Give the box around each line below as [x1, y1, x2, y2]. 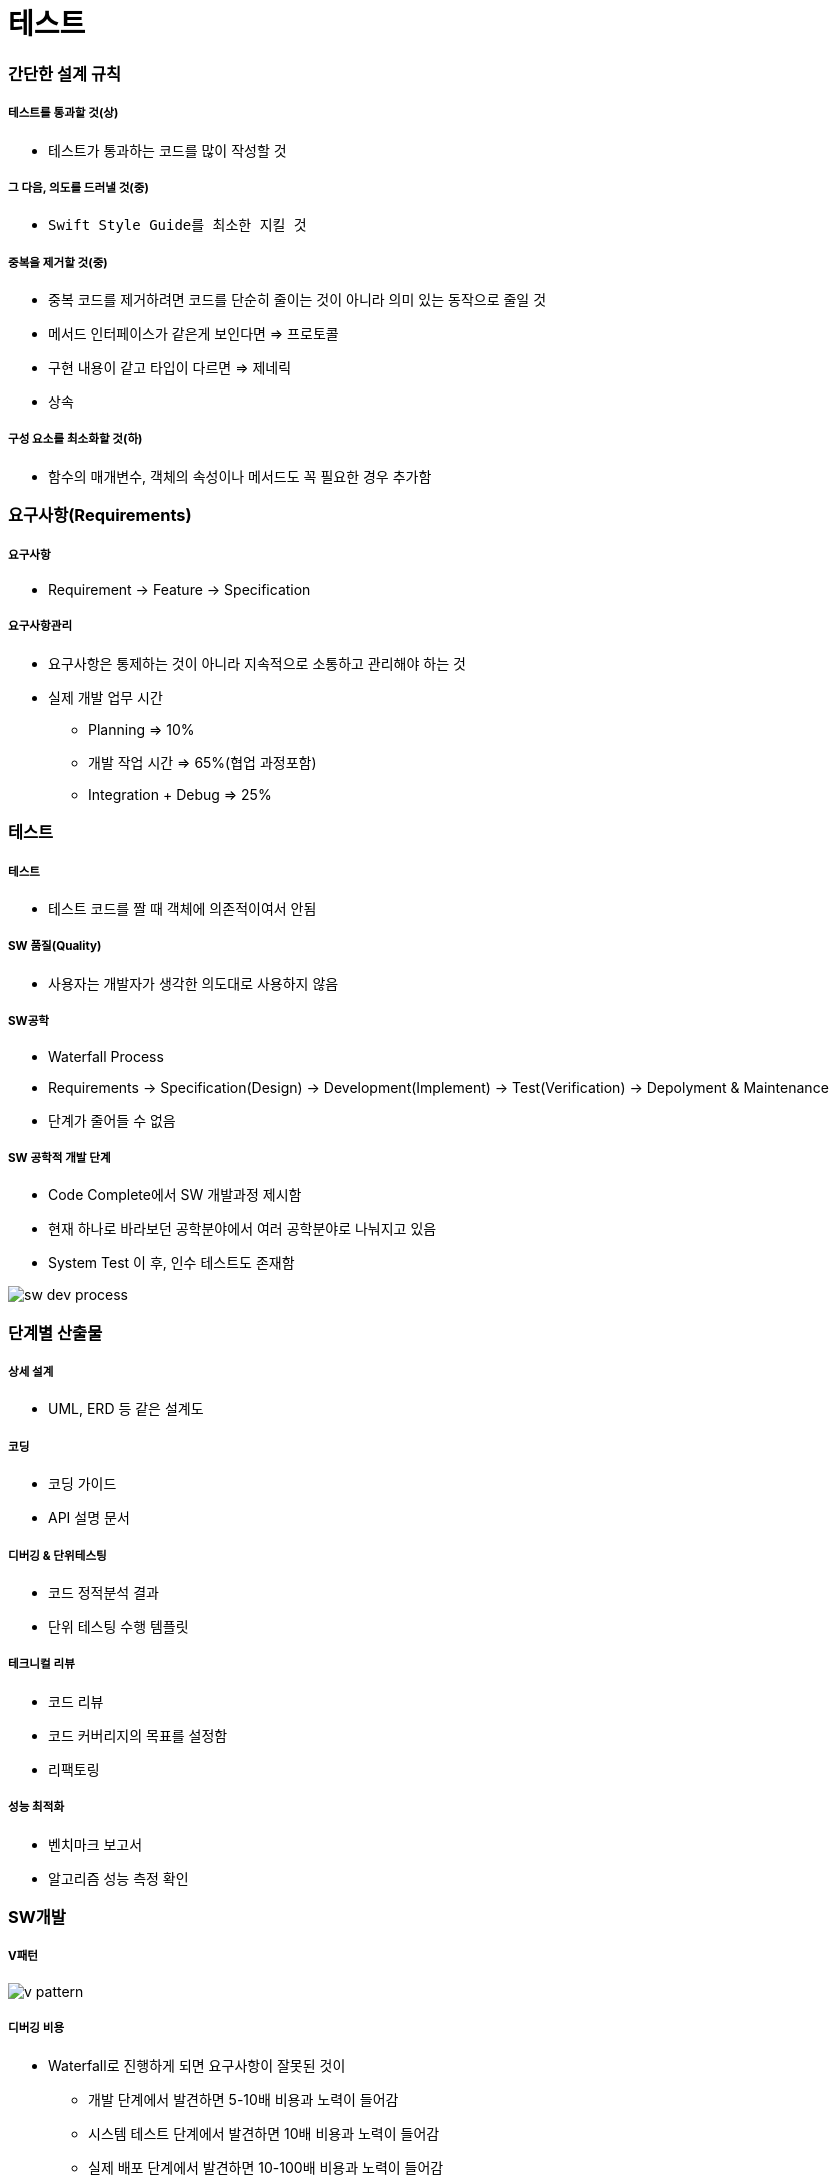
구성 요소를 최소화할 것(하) [8, 432, 143, 447]
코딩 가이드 [48, 1475, 117, 1493]
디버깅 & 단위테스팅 [8, 1548, 107, 1563]
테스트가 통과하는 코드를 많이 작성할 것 [48, 141, 287, 159]
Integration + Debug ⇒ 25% [88, 785, 272, 803]
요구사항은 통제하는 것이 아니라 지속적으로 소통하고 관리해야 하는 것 [48, 654, 466, 672]
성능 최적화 [8, 1800, 65, 1815]
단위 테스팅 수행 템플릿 [48, 1618, 189, 1636]
